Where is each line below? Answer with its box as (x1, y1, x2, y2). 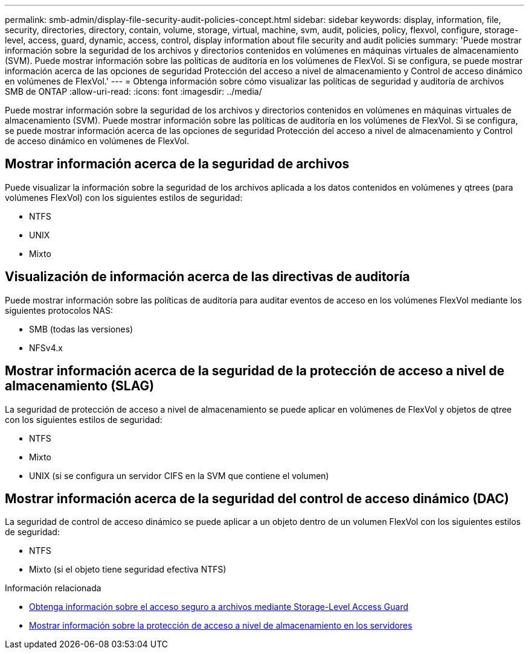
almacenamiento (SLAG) (5, 378, 155, 394)
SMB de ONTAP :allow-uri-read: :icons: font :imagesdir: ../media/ (5, 86, 262, 97)
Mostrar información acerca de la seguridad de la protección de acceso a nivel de (5, 363, 505, 379)
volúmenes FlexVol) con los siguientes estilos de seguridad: (5, 192, 243, 203)
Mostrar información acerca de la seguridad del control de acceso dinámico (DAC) (5, 491, 509, 506)
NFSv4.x (29, 342, 63, 353)
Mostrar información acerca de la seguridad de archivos (5, 156, 350, 172)
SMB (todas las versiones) (29, 323, 133, 334)
